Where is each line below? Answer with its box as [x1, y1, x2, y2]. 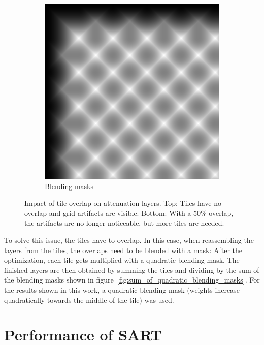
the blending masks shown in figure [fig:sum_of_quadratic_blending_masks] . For [4, 274, 260, 285]
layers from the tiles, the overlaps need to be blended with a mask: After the [4, 244, 243, 255]
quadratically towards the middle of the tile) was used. [4, 294, 174, 305]
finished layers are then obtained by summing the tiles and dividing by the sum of [4, 264, 259, 275]
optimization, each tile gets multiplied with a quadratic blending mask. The [4, 255, 240, 265]
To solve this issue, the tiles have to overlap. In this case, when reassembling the [4, 234, 254, 245]
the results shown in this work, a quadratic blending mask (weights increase [4, 284, 240, 295]
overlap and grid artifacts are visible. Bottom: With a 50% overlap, [24, 207, 234, 218]
